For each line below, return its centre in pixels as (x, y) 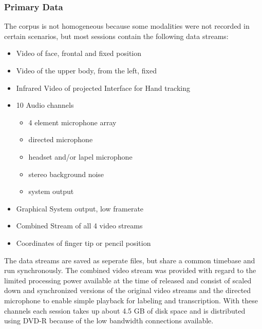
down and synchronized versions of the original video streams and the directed (128, 290)
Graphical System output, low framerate (80, 208)
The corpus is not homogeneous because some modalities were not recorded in (127, 26)
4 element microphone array (72, 122)
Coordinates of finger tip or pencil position (83, 243)
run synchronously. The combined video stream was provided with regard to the (130, 270)
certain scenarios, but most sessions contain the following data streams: (116, 36)
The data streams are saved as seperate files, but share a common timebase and (130, 260)
